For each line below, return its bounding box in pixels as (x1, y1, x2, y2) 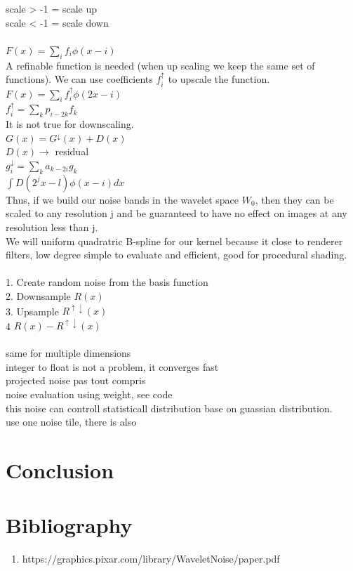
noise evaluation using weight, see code (6, 387, 173, 402)
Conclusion (6, 456, 114, 485)
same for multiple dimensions (6, 346, 131, 360)
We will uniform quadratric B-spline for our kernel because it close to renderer (6, 233, 343, 248)
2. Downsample (6, 288, 71, 303)
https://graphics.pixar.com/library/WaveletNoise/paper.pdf (22, 551, 280, 566)
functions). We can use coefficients (6, 72, 153, 86)
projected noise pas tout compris (6, 373, 146, 388)
